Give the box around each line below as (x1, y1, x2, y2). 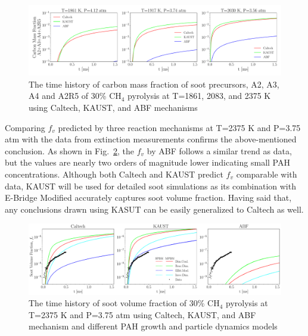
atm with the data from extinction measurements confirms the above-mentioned (5, 133, 297, 145)
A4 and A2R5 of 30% (29, 89, 107, 102)
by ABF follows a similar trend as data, (147, 144, 292, 157)
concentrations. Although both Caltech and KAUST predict (5, 168, 223, 180)
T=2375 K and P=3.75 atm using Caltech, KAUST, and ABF (29, 308, 256, 321)
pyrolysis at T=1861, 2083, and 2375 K (127, 89, 271, 102)
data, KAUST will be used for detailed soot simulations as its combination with (5, 179, 296, 192)
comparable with (236, 168, 297, 180)
